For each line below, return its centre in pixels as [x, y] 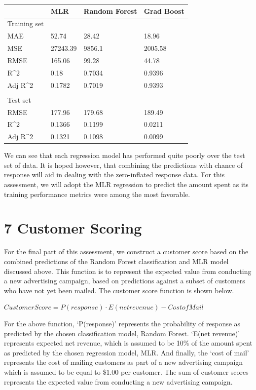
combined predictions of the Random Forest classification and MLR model [116, 261]
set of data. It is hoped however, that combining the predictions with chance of [124, 165]
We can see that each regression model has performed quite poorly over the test [125, 155]
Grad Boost [164, 11]
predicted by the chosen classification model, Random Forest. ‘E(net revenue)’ [122, 333]
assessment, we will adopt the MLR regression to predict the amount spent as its [126, 184]
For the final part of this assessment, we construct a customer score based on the [126, 252]
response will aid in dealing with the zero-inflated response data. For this [114, 175]
